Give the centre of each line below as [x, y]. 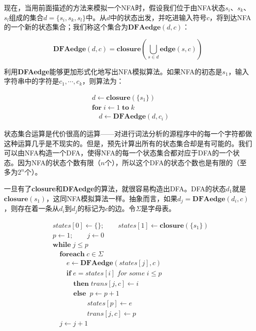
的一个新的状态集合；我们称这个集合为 [66, 27]
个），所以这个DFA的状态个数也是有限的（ [172, 162]
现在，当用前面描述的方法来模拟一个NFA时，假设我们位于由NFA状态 [115, 7]
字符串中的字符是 [32, 81]
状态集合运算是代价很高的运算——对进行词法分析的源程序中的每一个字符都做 [128, 134]
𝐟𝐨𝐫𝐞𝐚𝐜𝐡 [72, 254]
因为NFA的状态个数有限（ [59, 162]
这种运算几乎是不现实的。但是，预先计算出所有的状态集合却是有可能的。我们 [128, 143]
